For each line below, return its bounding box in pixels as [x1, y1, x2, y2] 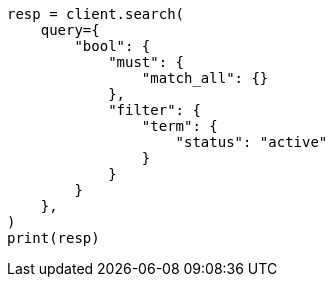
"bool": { [74, 38, 151, 54]
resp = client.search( [7, 6, 185, 22]
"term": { [141, 118, 218, 134]
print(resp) [7, 230, 100, 246]
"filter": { [108, 102, 201, 118]
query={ [40, 22, 100, 38]
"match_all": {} [141, 70, 269, 86]
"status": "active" [175, 134, 328, 150]
